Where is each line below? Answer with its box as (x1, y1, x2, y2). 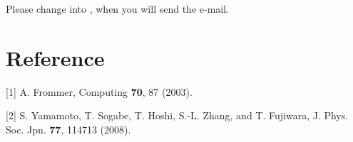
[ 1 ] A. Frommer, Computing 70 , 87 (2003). (6, 84, 193, 99)
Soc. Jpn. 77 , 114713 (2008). (6, 121, 131, 136)
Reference (6, 43, 105, 72)
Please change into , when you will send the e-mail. (6, 1, 229, 16)
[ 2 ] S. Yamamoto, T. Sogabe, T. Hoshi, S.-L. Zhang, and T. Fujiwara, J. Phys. (6, 108, 349, 123)
